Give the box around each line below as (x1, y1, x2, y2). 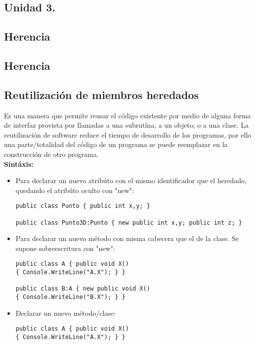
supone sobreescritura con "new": (15, 243, 115, 253)
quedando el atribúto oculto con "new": (15, 185, 134, 195)
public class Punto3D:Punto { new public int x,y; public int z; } (15, 219, 242, 226)
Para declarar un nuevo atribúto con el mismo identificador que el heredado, (15, 175, 247, 186)
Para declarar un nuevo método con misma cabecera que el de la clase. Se (15, 233, 239, 244)
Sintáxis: (4, 158, 34, 169)
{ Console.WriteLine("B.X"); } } (15, 294, 126, 301)
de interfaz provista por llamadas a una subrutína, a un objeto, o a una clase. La (4, 120, 249, 130)
